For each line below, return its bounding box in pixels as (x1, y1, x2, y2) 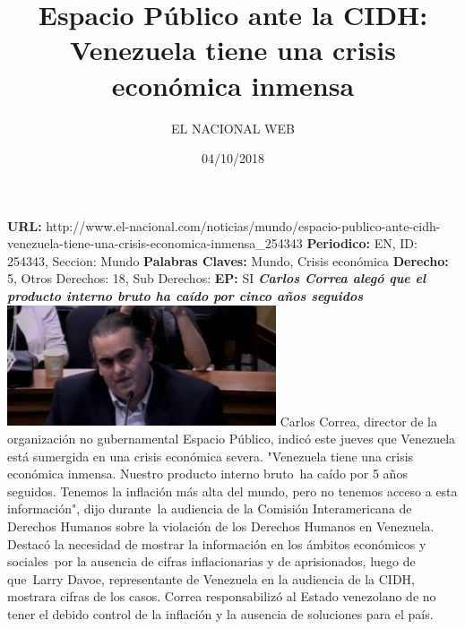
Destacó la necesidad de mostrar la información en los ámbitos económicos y (7, 534, 426, 553)
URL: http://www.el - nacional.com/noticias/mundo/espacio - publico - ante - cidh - (7, 216, 441, 235)
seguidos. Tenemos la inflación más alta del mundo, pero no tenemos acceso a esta (7, 481, 458, 500)
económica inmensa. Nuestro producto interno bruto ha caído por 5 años (7, 464, 408, 483)
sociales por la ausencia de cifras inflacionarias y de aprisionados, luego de (7, 552, 416, 571)
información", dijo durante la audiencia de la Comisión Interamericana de (7, 499, 412, 518)
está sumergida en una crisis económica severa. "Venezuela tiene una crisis (7, 446, 414, 465)
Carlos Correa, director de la (280, 411, 437, 430)
